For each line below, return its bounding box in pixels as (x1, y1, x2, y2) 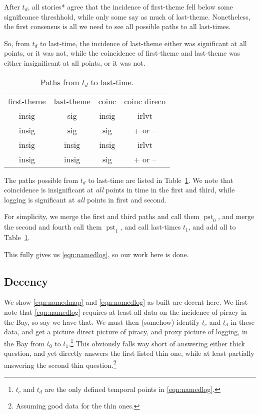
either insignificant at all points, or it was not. (4, 57, 145, 68)
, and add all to (188, 222, 236, 232)
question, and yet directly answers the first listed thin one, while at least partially (4, 347, 254, 358)
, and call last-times (120, 222, 181, 232)
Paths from (40, 76, 79, 88)
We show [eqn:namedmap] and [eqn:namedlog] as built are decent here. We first (4, 297, 248, 307)
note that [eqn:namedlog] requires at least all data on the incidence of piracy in (4, 306, 247, 317)
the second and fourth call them (4, 222, 102, 232)
